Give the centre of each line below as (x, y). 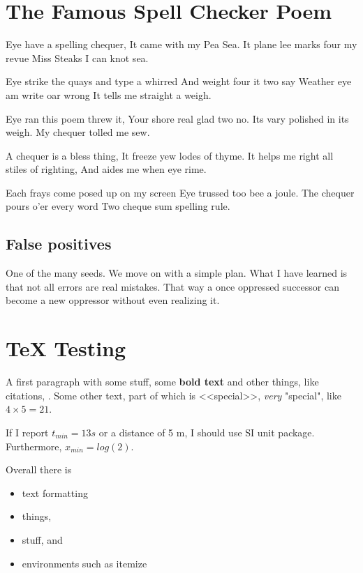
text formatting (55, 492)
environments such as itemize (84, 563)
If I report (27, 432)
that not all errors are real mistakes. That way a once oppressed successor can (172, 286)
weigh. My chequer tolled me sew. (78, 132)
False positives (59, 244)
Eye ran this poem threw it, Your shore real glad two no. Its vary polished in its (177, 118)
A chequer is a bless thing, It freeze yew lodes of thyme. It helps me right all (170, 155)
